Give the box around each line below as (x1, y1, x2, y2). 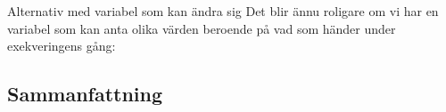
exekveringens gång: (7, 36, 116, 55)
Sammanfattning (7, 80, 163, 108)
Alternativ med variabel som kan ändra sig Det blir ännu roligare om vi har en (7, 2, 439, 20)
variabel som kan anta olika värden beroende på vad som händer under (7, 19, 396, 37)
